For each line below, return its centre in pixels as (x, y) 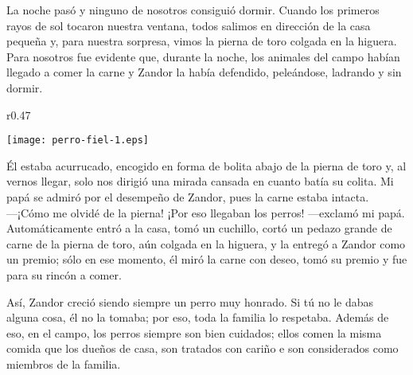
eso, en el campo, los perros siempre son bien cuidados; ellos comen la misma (194, 332)
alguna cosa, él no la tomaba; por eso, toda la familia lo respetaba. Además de (198, 317)
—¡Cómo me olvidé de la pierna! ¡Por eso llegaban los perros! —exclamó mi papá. (206, 212)
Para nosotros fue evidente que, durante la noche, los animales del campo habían (203, 56)
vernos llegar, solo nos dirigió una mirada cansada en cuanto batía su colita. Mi (200, 181)
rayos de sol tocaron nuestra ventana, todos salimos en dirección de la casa (189, 25)
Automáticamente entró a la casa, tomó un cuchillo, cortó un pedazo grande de (199, 228)
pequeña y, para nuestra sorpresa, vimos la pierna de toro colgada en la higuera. (202, 41)
